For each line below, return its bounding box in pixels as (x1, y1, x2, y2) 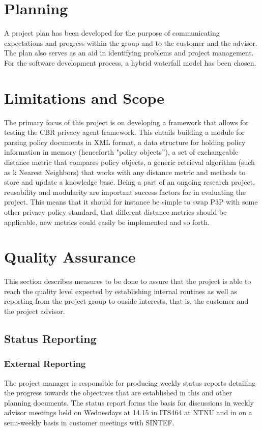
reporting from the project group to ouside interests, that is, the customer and (4, 296, 249, 306)
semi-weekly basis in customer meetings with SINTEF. (4, 417, 174, 428)
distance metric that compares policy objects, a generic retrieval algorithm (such (4, 157, 255, 167)
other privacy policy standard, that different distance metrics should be (4, 206, 227, 217)
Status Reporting (4, 331, 97, 347)
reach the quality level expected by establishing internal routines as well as (4, 285, 237, 296)
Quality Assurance (4, 246, 136, 267)
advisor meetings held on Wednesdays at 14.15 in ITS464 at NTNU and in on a (4, 407, 252, 418)
